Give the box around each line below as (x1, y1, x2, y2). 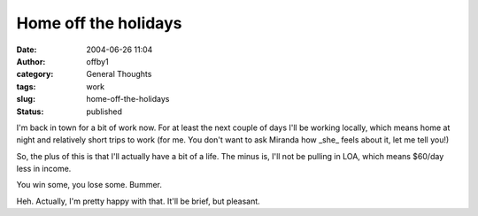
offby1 (86, 56, 110, 66)
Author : (16, 56, 46, 66)
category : (16, 69, 54, 80)
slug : (16, 94, 35, 104)
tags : (16, 81, 36, 92)
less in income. (16, 164, 72, 174)
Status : (16, 106, 44, 117)
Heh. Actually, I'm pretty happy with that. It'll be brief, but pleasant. (16, 196, 260, 206)
